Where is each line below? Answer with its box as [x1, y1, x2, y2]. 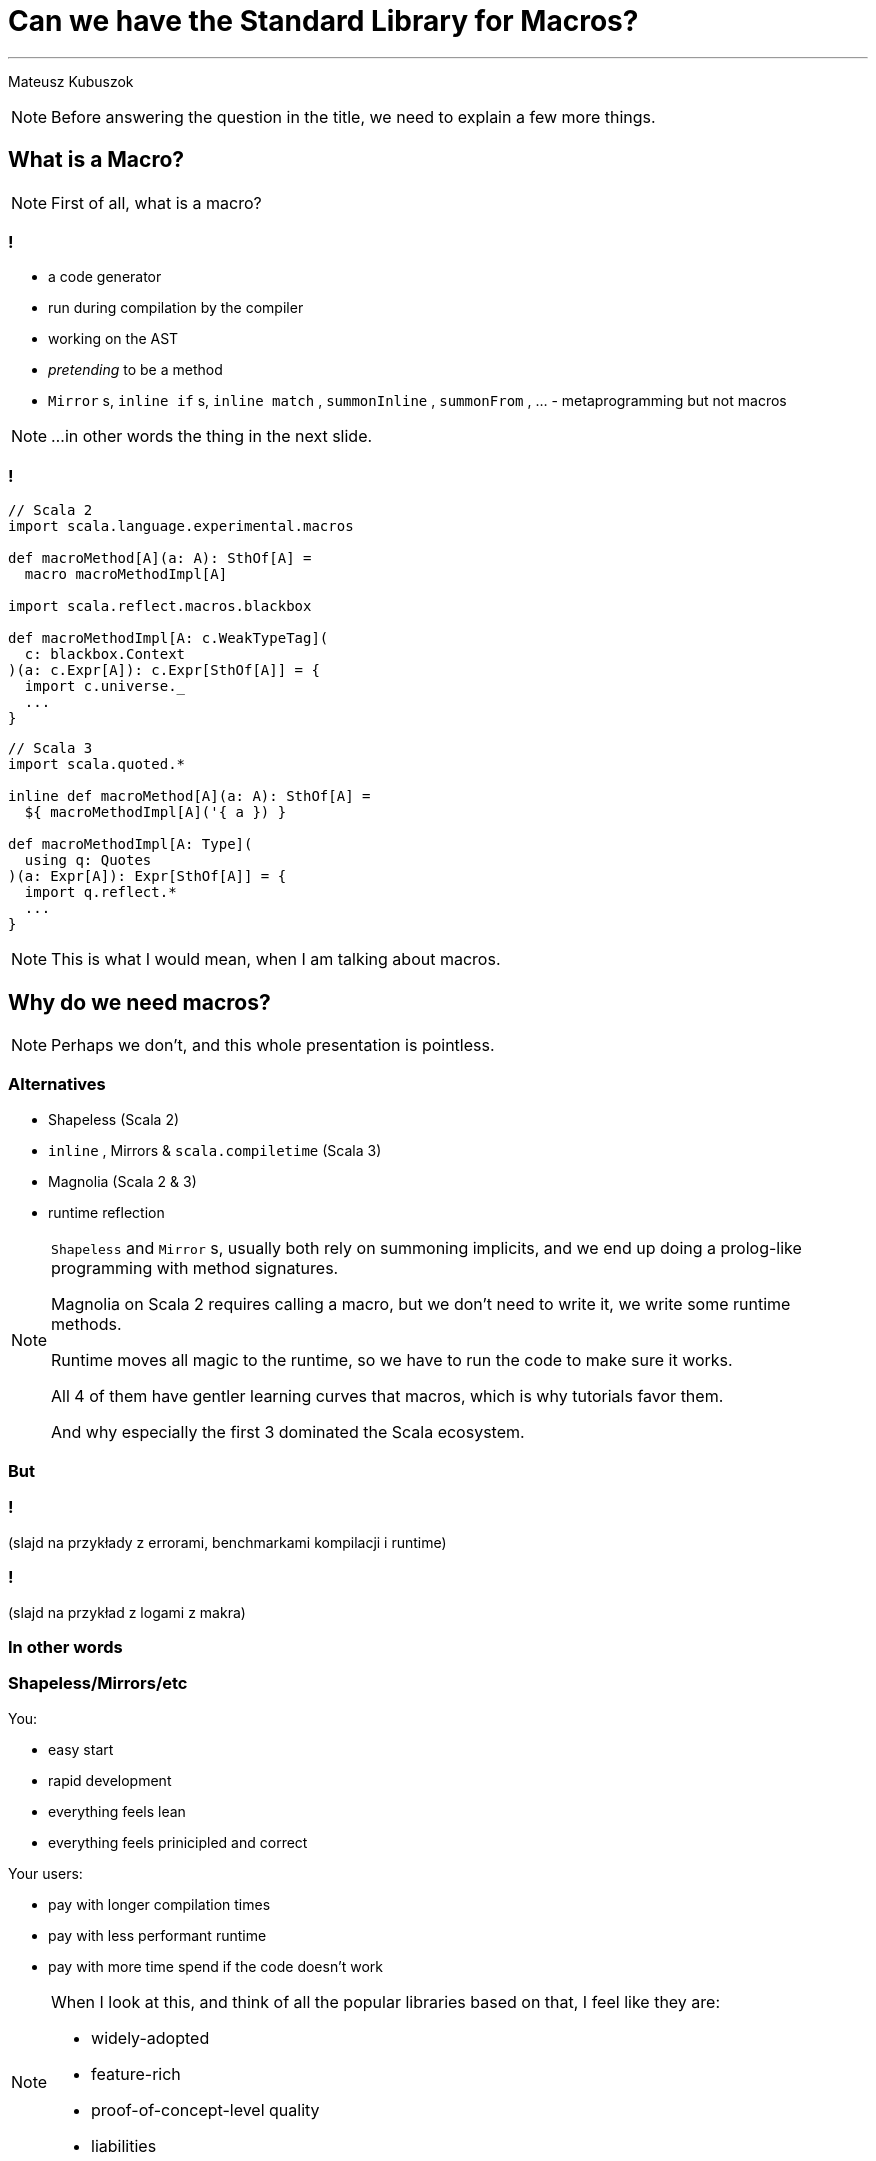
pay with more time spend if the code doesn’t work [48, 1957, 384, 1975]
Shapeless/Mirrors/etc [8, 1673, 188, 1694]
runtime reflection [48, 1203, 165, 1221]
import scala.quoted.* [8, 756, 186, 773]
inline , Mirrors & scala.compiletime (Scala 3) [48, 1141, 382, 1159]
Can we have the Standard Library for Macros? [8, 4, 639, 38]
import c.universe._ [24, 678, 186, 695]
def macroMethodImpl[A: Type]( [8, 836, 253, 853]
